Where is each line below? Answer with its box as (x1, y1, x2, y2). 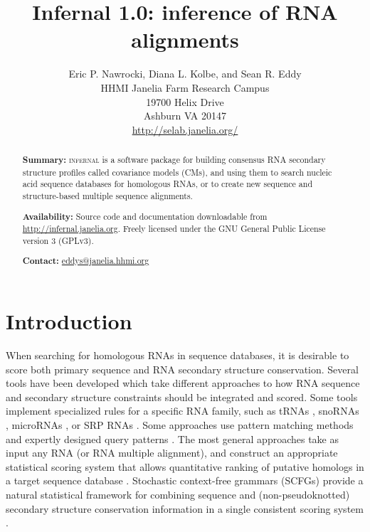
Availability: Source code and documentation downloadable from (22, 210, 268, 223)
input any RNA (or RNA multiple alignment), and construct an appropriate (6, 445, 338, 460)
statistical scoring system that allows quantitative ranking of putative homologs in (6, 459, 364, 474)
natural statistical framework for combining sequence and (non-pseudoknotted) (6, 486, 350, 501)
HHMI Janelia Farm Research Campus (100, 80, 270, 95)
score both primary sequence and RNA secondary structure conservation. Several (6, 361, 359, 376)
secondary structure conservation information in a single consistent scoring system (6, 501, 364, 516)
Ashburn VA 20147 (143, 108, 227, 123)
